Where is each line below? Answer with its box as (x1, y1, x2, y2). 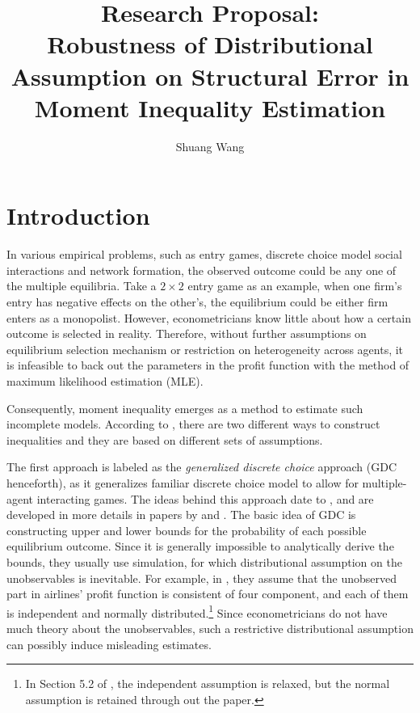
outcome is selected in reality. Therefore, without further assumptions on (6, 325, 367, 342)
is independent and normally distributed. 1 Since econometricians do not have (6, 601, 388, 621)
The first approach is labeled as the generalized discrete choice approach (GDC (6, 458, 397, 475)
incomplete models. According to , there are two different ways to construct (6, 416, 380, 432)
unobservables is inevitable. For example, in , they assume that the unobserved (6, 569, 397, 586)
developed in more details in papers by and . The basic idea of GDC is (6, 506, 356, 523)
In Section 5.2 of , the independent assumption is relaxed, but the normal (25, 675, 390, 692)
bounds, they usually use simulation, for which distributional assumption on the (6, 553, 402, 570)
